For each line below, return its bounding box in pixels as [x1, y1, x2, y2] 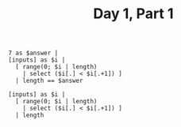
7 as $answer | [8, 49, 59, 58]
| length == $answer [15, 77, 83, 85]
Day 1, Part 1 [93, 5, 174, 23]
